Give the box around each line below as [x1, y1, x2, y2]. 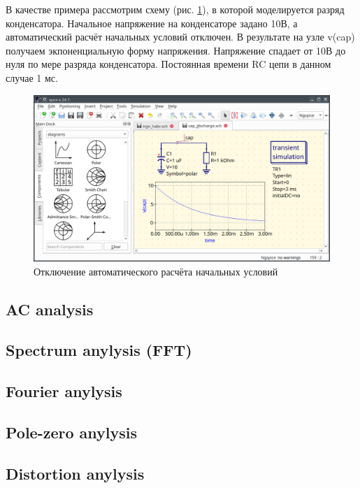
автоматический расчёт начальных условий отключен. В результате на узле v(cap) [6, 29, 355, 44]
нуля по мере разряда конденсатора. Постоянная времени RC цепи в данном [6, 57, 331, 71]
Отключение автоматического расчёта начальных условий [34, 264, 278, 278]
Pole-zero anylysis [6, 421, 138, 443]
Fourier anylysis [6, 380, 122, 402]
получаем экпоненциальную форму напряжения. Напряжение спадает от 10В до [6, 43, 346, 57]
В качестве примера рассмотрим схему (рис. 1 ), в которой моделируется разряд [6, 2, 345, 16]
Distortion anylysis [6, 462, 145, 484]
